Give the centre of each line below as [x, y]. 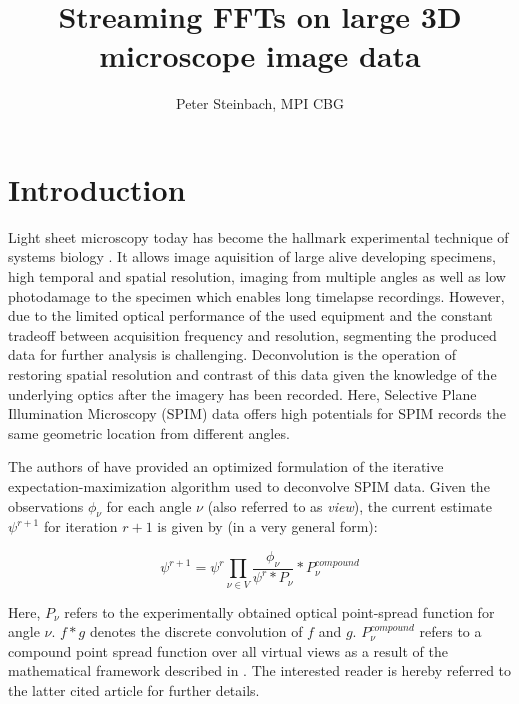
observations [46, 505]
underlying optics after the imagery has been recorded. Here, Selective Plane [242, 393]
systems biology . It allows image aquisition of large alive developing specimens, [252, 256]
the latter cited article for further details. [134, 689]
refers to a [450, 631]
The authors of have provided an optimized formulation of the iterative [226, 466]
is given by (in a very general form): [267, 526]
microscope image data [260, 55]
